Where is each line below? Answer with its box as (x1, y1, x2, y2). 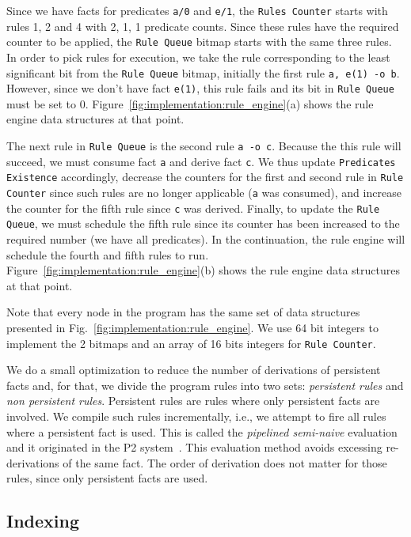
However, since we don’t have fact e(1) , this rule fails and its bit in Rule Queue (6, 80, 394, 96)
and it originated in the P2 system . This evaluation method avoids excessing (6, 439, 382, 456)
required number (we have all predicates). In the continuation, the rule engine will (6, 230, 405, 247)
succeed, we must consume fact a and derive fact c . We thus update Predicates (6, 153, 396, 169)
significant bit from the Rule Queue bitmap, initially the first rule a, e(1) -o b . (6, 64, 400, 81)
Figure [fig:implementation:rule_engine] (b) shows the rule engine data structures (6, 262, 400, 278)
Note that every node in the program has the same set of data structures (6, 304, 360, 320)
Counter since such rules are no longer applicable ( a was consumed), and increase (6, 183, 401, 200)
